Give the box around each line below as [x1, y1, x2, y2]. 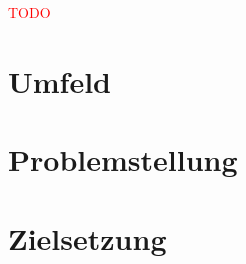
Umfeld [8, 60, 112, 101]
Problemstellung [8, 139, 238, 180]
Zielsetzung [8, 217, 167, 258]
